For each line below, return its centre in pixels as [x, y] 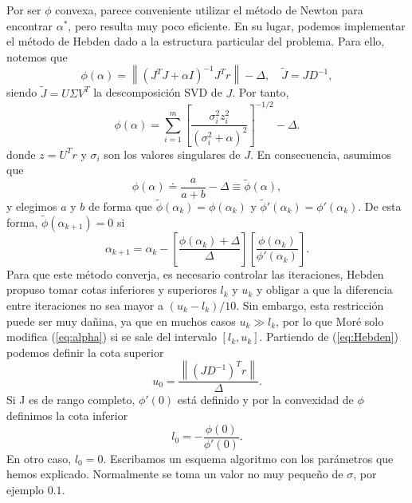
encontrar [30, 25]
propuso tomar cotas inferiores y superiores [112, 289]
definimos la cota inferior [67, 416]
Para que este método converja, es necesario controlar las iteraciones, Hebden [195, 273]
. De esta [380, 206]
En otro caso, [39, 458]
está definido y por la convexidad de [265, 400]
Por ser [24, 10]
